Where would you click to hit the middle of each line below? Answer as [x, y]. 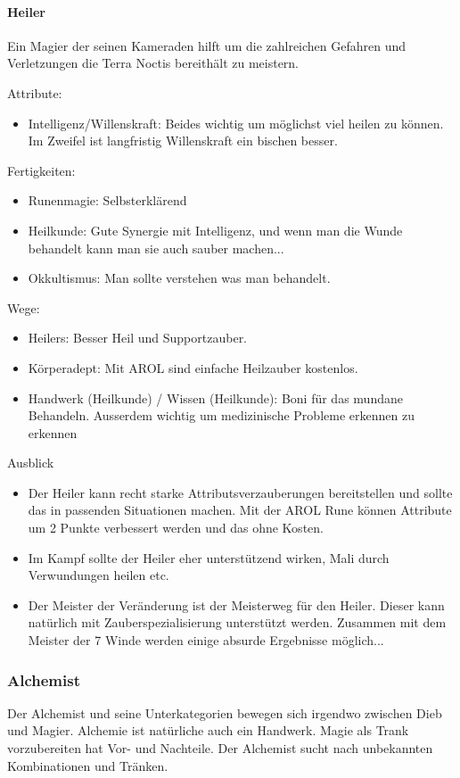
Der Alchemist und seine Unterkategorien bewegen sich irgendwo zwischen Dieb [225, 712]
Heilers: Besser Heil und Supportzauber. [138, 338]
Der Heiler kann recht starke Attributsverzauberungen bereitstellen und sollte [240, 492]
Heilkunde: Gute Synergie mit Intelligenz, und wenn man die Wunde [215, 230]
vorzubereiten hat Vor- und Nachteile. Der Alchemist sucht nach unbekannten [220, 748]
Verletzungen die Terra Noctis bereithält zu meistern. [153, 63]
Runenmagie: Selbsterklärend [107, 200]
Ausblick [31, 463]
